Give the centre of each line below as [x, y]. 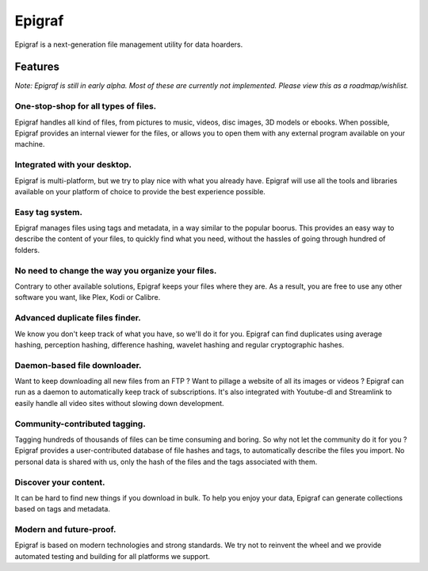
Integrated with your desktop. [73, 165]
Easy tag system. [49, 212]
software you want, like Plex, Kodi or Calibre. [88, 297]
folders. [27, 250]
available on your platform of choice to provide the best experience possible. [140, 191]
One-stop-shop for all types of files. [86, 106]
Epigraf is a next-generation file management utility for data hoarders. [129, 44]
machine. [30, 144]
